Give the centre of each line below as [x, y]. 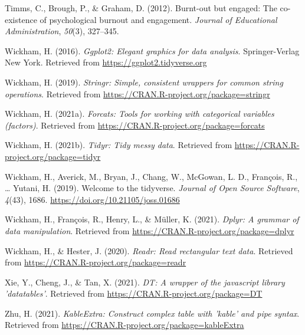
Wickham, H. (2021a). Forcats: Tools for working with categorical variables [140, 114]
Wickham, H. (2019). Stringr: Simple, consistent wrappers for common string [144, 82]
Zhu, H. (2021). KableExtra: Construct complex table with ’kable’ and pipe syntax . [152, 313]
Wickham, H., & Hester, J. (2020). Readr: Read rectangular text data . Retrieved [149, 250]
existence [21, 19]
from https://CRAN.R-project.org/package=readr [96, 262]
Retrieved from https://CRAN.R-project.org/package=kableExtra [124, 325]
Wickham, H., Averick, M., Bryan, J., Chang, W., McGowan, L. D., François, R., [151, 176]
